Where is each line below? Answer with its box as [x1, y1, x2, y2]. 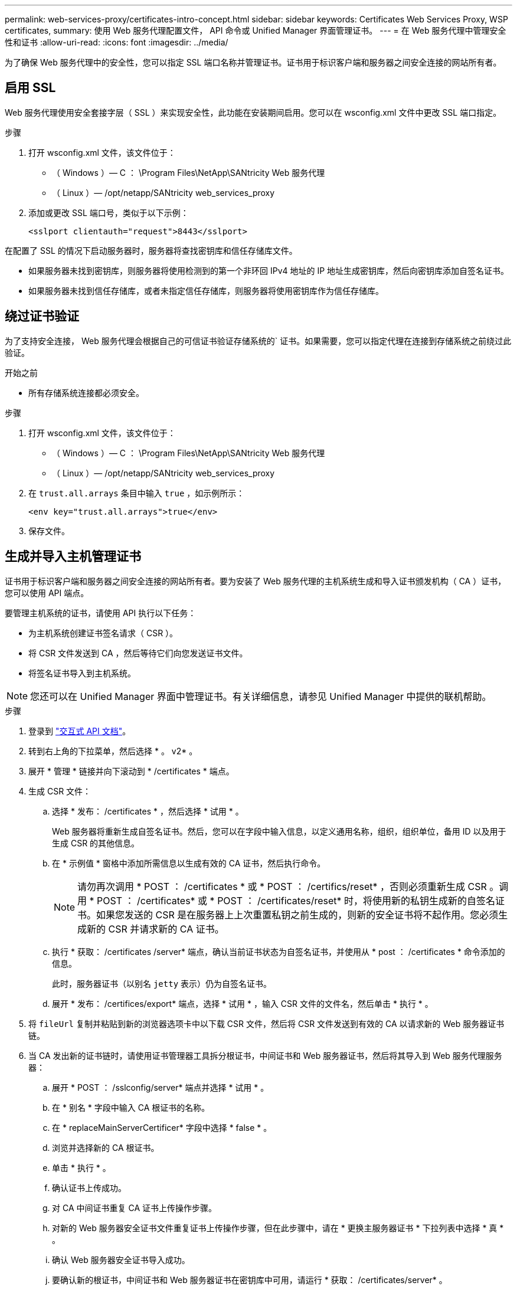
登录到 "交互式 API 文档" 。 [28, 725, 131, 736]
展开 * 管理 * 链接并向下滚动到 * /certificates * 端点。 [28, 765, 234, 776]
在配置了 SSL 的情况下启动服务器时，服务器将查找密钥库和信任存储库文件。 [5, 245, 297, 256]
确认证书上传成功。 [52, 1182, 126, 1193]
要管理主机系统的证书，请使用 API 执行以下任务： [5, 607, 197, 618]
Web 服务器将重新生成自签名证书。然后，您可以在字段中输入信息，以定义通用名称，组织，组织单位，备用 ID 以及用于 [52, 826, 506, 836]
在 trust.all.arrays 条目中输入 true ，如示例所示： [28, 488, 245, 498]
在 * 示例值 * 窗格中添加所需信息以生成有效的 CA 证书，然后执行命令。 [52, 858, 326, 868]
